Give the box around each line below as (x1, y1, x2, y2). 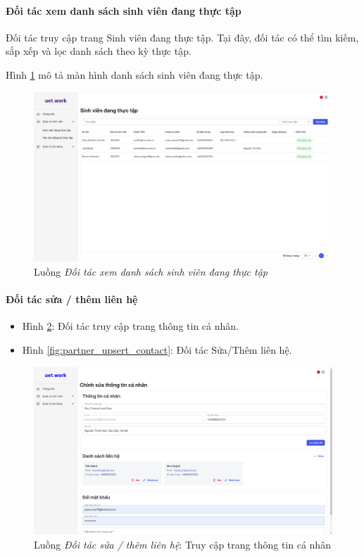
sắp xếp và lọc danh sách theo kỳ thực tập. (6, 44, 192, 58)
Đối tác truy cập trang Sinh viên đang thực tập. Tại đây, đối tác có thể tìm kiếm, (6, 30, 359, 44)
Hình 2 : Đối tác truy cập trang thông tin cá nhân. (22, 319, 239, 333)
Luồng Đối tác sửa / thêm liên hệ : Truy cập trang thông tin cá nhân (34, 537, 331, 551)
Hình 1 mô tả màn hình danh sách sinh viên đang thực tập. (6, 67, 263, 82)
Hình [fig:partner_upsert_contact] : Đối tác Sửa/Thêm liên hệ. (22, 342, 292, 357)
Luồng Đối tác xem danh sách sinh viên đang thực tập (34, 264, 268, 278)
